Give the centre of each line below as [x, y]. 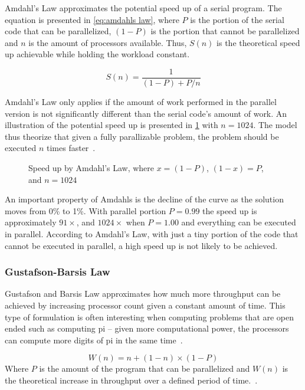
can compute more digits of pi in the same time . [94, 340]
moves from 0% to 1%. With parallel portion [86, 210]
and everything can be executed [239, 222]
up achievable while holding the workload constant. [97, 54]
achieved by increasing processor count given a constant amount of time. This [145, 305]
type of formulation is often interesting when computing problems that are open [150, 317]
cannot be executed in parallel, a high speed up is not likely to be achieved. [141, 245]
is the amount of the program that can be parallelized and [145, 368]
